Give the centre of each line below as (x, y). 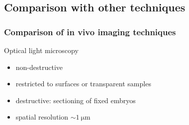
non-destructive (39, 67)
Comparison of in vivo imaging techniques (90, 31)
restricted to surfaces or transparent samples (83, 84)
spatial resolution (42, 117)
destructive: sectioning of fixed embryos (76, 100)
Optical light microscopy (41, 50)
